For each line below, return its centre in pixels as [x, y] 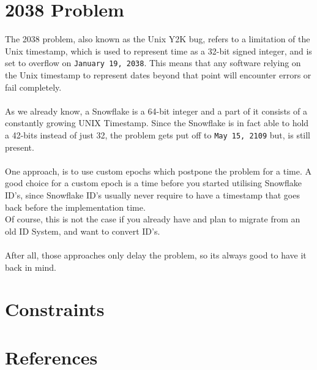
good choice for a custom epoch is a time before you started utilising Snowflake [153, 183]
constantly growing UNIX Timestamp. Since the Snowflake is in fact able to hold [157, 123]
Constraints [55, 309]
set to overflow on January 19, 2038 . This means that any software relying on [153, 63]
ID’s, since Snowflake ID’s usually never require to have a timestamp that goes [152, 194]
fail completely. [33, 87]
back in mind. [31, 267]
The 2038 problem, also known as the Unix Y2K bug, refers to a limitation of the [158, 39]
